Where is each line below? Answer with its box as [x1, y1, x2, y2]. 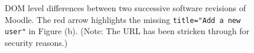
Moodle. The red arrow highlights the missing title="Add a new [5, 13, 241, 25]
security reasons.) [5, 36, 68, 48]
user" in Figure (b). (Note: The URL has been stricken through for [5, 25, 249, 37]
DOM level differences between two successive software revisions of [5, 2, 246, 14]
